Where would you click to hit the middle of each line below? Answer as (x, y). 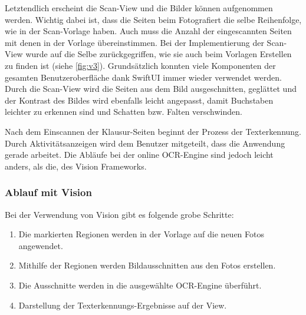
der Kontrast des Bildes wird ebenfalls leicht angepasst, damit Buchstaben (139, 100)
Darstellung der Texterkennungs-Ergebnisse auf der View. (123, 305)
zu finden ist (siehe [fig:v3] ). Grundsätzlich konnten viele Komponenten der (140, 65)
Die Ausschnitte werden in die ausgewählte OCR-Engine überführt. (140, 285)
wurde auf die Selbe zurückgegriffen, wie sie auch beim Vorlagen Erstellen (159, 54)
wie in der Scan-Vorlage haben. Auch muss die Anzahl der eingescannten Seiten (148, 31)
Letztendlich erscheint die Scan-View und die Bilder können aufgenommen (139, 8)
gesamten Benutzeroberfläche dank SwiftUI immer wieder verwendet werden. (143, 77)
